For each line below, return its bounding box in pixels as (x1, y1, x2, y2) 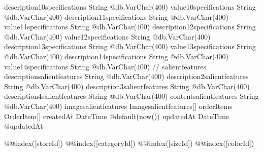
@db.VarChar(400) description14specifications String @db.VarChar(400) (4, 51, 228, 61)
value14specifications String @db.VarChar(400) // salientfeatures (4, 61, 206, 71)
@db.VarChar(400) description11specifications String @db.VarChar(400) (4, 11, 228, 22)
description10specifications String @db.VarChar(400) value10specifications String (4, 2, 256, 12)
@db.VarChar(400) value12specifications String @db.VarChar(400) (4, 31, 211, 42)
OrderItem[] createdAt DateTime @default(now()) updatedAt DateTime (4, 110, 229, 121)
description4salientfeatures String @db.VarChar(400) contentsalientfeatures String (4, 91, 259, 101)
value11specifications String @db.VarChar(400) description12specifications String (4, 21, 256, 32)
